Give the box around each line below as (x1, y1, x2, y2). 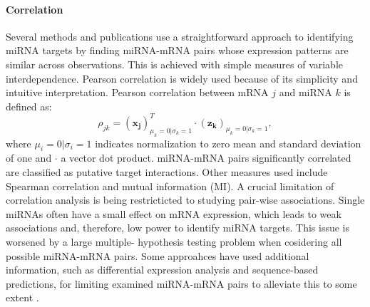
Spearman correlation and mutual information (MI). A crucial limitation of (6, 178, 334, 193)
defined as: (6, 98, 52, 113)
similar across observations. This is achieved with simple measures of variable (6, 56, 344, 71)
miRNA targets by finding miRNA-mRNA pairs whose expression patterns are (6, 43, 349, 58)
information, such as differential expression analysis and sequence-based (6, 262, 319, 277)
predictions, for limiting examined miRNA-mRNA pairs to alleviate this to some (6, 276, 357, 291)
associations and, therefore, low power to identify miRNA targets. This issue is (6, 220, 349, 235)
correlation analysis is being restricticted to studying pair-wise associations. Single (6, 192, 365, 207)
